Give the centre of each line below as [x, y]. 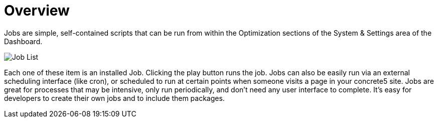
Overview [37, 11]
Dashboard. [23, 41]
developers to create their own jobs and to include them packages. [114, 98]
